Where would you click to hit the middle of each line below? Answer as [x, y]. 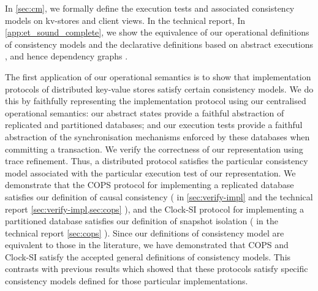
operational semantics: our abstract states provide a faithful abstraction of [145, 112]
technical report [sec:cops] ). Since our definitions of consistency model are [145, 232]
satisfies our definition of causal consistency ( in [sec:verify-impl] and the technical [159, 196]
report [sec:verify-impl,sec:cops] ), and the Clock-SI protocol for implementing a [155, 209]
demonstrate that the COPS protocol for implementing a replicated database [150, 185]
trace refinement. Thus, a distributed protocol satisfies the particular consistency [157, 161]
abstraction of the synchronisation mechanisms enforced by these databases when [157, 136]
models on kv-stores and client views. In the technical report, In [125, 20]
